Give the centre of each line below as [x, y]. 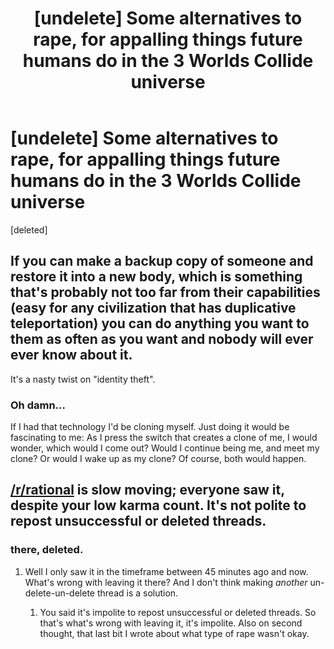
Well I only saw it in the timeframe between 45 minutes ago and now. [166, 571]
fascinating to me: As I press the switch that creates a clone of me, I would [164, 438]
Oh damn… [38, 405]
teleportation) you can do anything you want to [160, 323]
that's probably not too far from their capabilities [165, 292]
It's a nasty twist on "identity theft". [83, 379]
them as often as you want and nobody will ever [162, 339]
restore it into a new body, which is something [156, 277]
